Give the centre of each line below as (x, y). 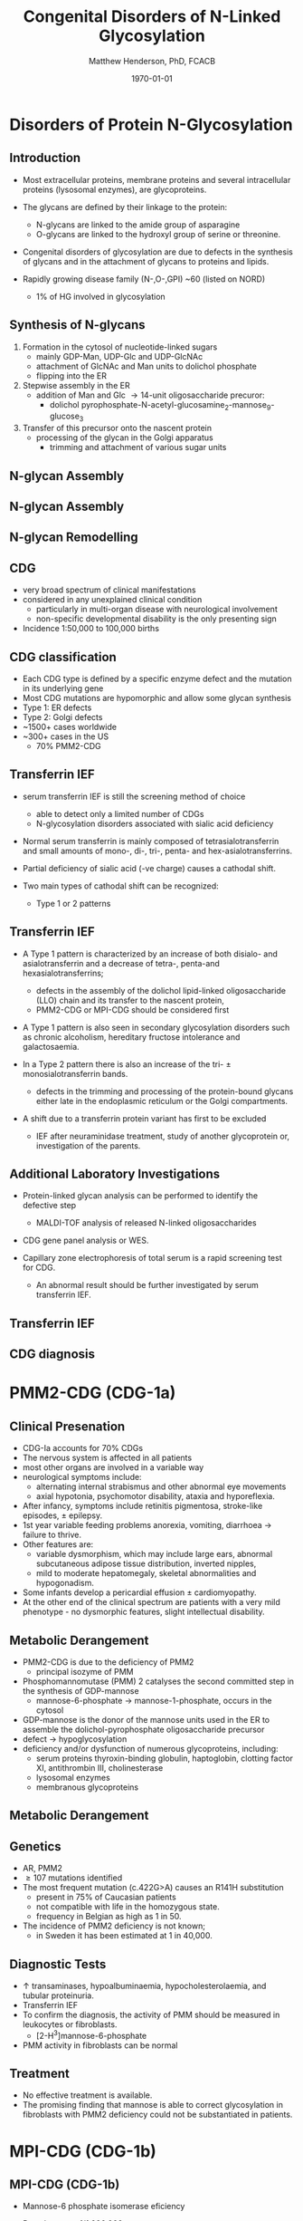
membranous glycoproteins (87, 1787)
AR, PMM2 (43, 1869)
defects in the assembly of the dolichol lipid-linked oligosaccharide (161, 990)
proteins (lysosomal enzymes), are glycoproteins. (114, 189)
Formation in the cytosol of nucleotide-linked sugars (120, 347)
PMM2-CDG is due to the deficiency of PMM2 (108, 1662)
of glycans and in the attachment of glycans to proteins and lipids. (146, 261)
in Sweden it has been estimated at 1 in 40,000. (124, 1936)
